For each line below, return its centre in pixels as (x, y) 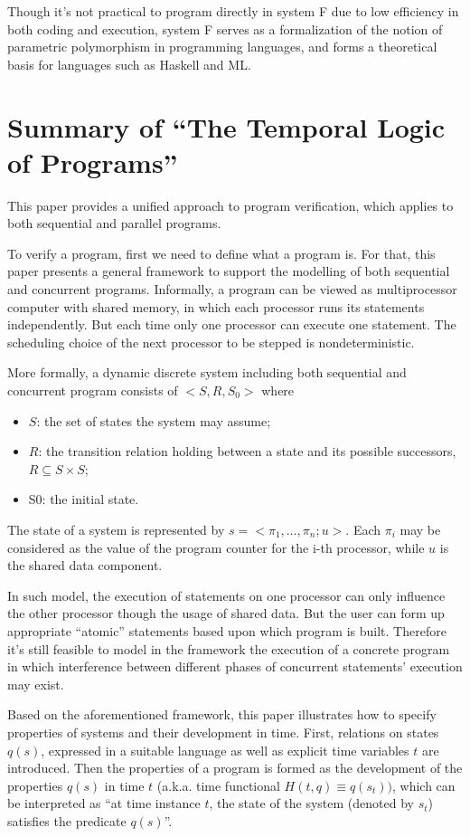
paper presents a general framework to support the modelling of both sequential (229, 271)
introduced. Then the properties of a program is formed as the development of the (235, 768)
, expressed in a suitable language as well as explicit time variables (225, 750)
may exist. (36, 684)
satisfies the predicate (67, 820)
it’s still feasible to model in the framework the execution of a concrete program (229, 648)
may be (420, 529)
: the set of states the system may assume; (154, 420)
